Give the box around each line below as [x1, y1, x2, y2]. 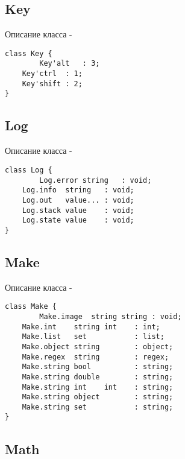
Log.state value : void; [22, 216, 134, 225]
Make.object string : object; [22, 342, 174, 351]
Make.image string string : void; [39, 312, 182, 321]
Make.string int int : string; [22, 382, 174, 391]
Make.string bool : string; [22, 362, 174, 372]
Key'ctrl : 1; [22, 69, 83, 78]
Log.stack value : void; [22, 206, 134, 215]
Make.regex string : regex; [22, 352, 169, 361]
